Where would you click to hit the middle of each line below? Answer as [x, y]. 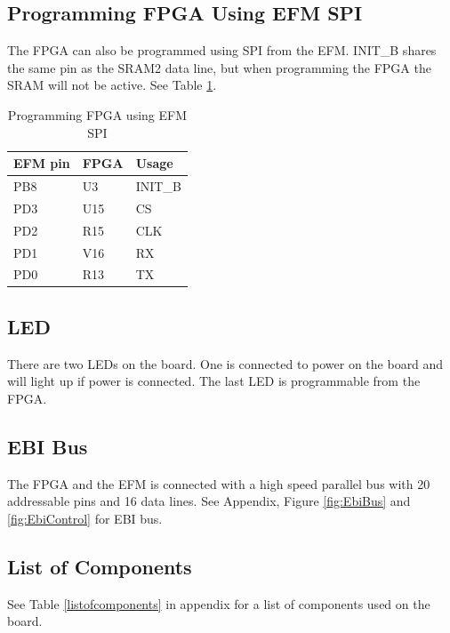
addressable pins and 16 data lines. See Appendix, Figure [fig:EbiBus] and [209, 501]
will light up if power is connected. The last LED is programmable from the [214, 381]
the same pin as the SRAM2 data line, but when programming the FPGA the [219, 67]
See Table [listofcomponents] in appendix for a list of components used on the [219, 603]
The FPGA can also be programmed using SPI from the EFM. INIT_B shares [222, 50]
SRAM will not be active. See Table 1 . [112, 85]
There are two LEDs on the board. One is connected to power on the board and [225, 363]
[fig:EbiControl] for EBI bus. [85, 518]
